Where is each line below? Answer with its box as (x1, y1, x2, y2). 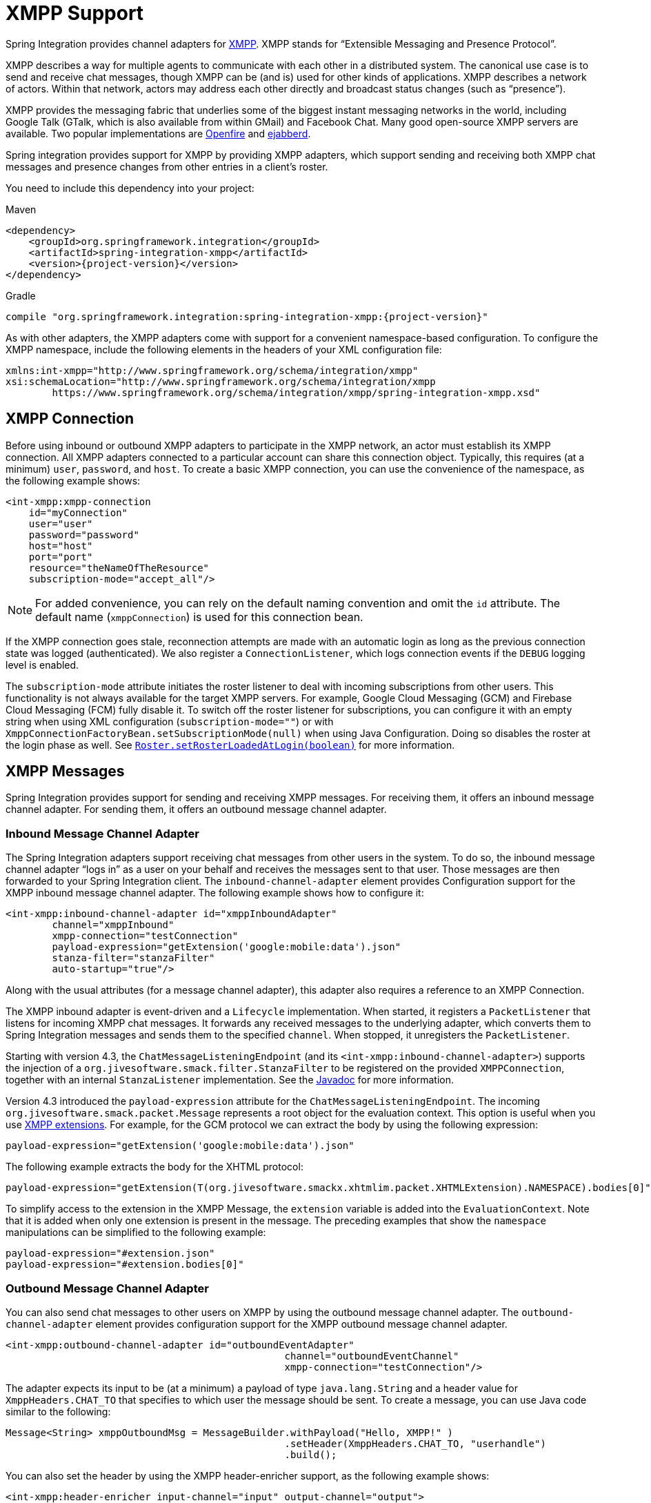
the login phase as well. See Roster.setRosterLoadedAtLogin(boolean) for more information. (6, 738, 455, 751)
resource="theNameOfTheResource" (28, 562, 210, 573)
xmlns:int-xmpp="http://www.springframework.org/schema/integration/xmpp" (6, 364, 419, 376)
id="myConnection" (28, 507, 128, 518)
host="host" (28, 540, 93, 551)
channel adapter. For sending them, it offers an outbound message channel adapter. (6, 803, 387, 816)
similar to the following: (6, 1405, 111, 1417)
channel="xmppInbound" (52, 919, 174, 931)
